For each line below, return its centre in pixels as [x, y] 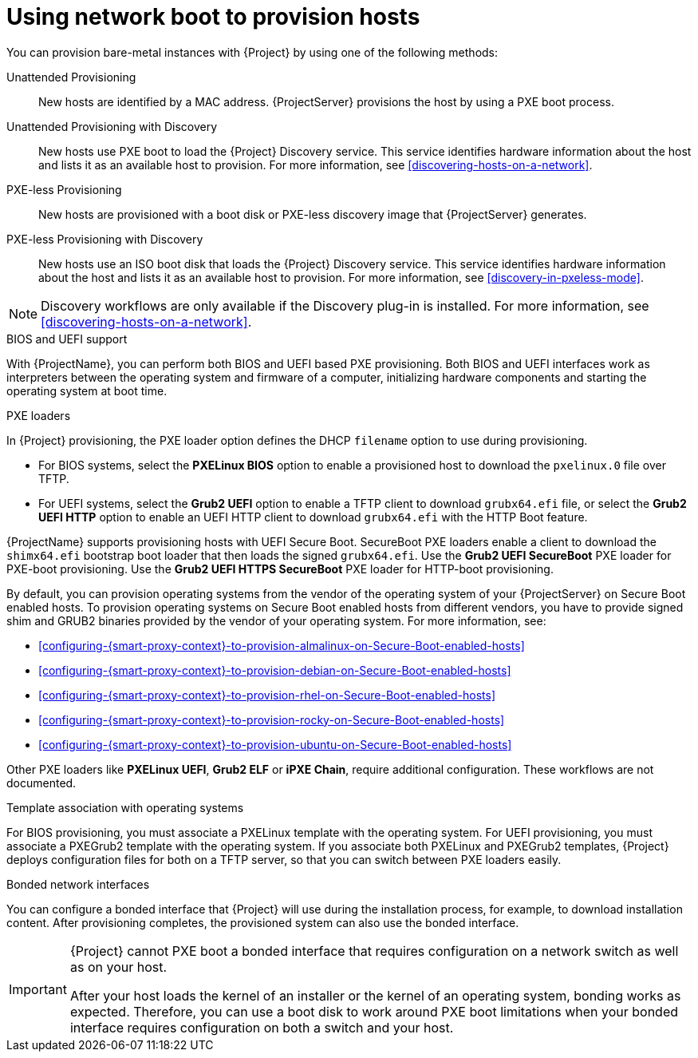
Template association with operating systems [125, 807]
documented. [41, 783]
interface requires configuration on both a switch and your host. [262, 1027]
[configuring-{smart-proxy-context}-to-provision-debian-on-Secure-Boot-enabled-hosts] [275, 670]
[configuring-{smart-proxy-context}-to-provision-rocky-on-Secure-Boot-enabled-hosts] [272, 719]
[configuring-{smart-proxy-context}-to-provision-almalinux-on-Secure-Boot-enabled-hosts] [282, 645]
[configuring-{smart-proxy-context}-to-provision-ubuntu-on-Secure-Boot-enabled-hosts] [275, 744]
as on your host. [118, 967]
